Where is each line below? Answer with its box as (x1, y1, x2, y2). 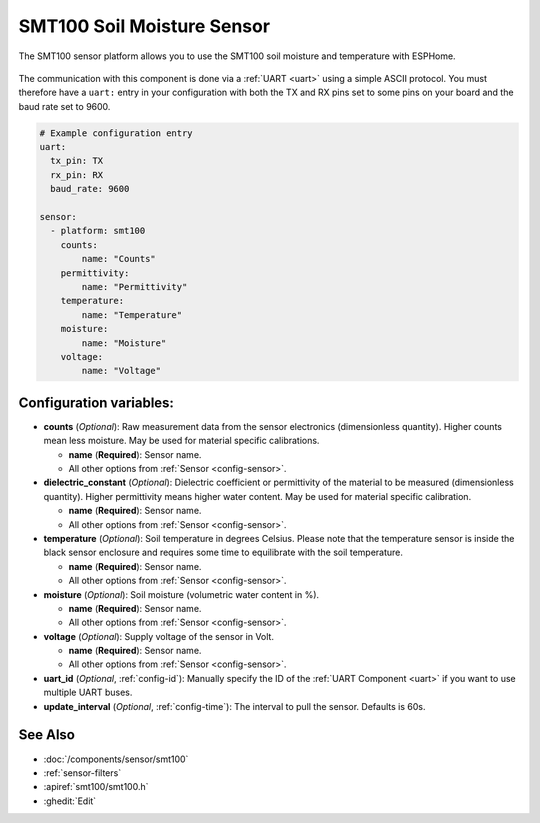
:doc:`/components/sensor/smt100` (43, 753, 189, 765)
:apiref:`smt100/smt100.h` (43, 781, 149, 793)
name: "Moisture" (81, 337, 167, 349)
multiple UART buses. (43, 686, 133, 699)
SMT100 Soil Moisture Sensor (18, 15, 270, 37)
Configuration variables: (18, 394, 175, 411)
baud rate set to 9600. (18, 100, 111, 112)
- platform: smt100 (50, 225, 146, 237)
